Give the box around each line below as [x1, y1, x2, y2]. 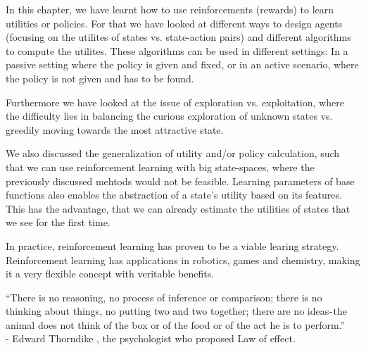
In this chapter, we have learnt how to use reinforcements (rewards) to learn [6, 2, 334, 16]
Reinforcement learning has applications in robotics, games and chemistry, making [6, 252, 360, 267]
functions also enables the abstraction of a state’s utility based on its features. [6, 187, 342, 202]
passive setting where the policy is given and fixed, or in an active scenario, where [6, 57, 359, 72]
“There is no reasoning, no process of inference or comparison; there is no [6, 289, 322, 304]
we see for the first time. [6, 215, 111, 230]
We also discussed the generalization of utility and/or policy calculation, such [6, 146, 340, 161]
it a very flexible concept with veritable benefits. [6, 266, 215, 281]
